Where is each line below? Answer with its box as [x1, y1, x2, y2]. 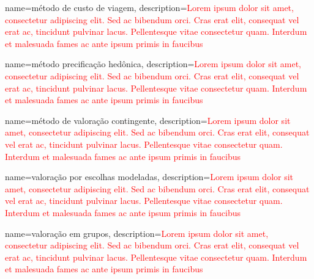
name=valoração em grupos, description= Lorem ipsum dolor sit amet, [5, 226, 269, 239]
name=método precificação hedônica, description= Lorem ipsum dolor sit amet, [5, 57, 301, 70]
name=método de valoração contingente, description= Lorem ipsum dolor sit [5, 114, 291, 126]
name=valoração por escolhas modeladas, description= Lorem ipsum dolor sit [5, 170, 294, 183]
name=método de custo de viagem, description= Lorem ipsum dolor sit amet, [5, 1, 294, 13]
